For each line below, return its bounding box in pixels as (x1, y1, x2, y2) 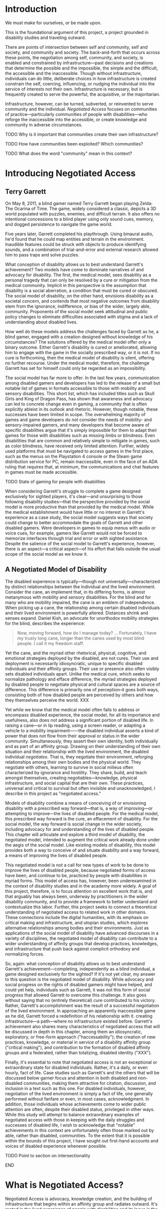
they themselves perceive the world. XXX (5, 697, 89, 703)
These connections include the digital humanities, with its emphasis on (5, 914, 149, 920)
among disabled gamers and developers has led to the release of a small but (5, 380, 161, 386)
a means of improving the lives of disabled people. (5, 852, 108, 858)
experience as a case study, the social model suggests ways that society (5, 514, 153, 520)
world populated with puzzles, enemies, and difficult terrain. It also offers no (5, 211, 160, 216)
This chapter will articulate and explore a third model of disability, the (5, 831, 145, 837)
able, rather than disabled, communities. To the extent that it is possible (5, 1133, 150, 1138)
